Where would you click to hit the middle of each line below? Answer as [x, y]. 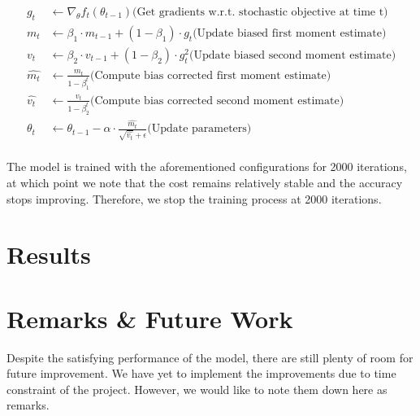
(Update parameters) [199, 129]
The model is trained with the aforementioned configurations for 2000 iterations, [207, 166]
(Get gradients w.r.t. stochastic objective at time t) [260, 13]
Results [49, 254]
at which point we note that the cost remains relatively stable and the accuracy [205, 182]
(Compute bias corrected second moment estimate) [217, 101]
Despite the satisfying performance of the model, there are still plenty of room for [210, 357]
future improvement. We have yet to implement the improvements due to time [201, 373]
